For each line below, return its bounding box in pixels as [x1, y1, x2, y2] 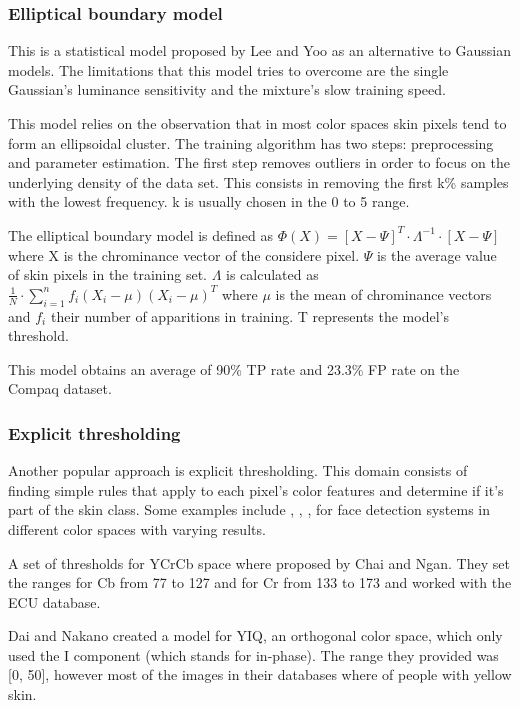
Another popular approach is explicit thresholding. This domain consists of [8, 460, 468, 481]
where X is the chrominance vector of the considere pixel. [8, 244, 360, 265]
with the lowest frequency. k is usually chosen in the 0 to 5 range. [8, 191, 410, 212]
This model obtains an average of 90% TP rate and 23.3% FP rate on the [8, 358, 460, 379]
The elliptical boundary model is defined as [8, 224, 274, 245]
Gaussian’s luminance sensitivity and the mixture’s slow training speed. [8, 79, 446, 100]
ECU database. [8, 591, 101, 612]
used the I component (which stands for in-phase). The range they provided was [8, 644, 499, 665]
